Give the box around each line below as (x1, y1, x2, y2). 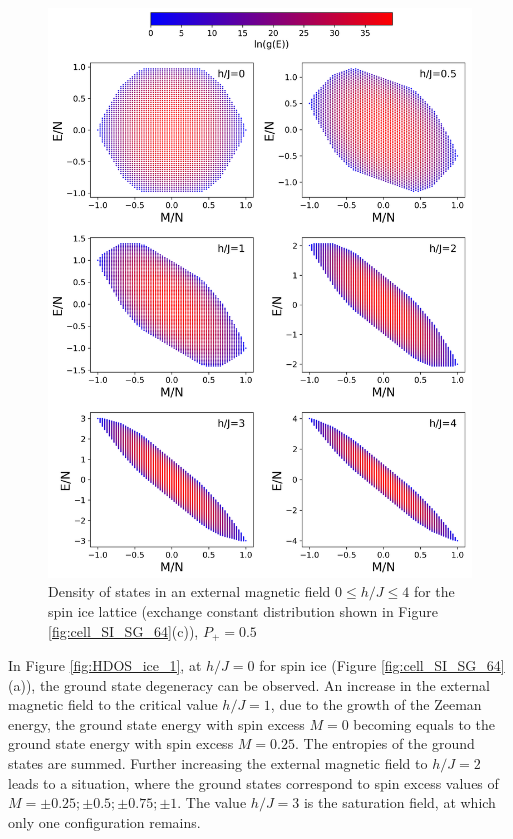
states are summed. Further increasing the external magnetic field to (8, 752, 428, 773)
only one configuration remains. (8, 811, 201, 832)
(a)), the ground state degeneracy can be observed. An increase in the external (8, 674, 490, 695)
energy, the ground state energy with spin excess (8, 713, 305, 734)
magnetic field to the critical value (8, 694, 218, 715)
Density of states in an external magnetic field (48, 581, 331, 602)
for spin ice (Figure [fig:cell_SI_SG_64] (259, 655, 505, 676)
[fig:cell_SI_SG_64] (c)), (48, 620, 199, 641)
